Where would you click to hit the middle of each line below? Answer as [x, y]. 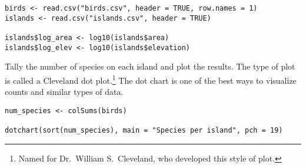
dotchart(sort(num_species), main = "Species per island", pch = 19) [144, 131]
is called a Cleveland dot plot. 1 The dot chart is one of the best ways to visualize [151, 79]
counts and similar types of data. [64, 92]
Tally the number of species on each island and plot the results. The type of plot [150, 66]
